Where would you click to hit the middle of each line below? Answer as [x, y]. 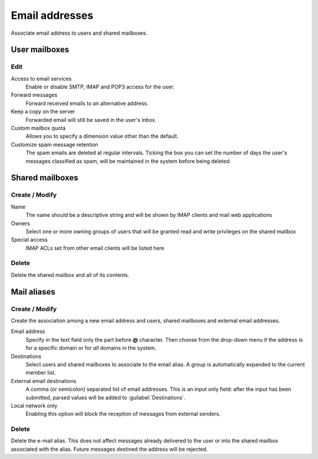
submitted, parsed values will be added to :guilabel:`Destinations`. [105, 397]
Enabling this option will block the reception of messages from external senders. [123, 414]
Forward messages [34, 95]
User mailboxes [40, 50]
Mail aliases [33, 292]
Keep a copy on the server [43, 111]
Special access [29, 240]
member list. [41, 373]
